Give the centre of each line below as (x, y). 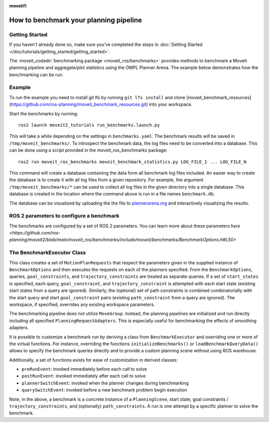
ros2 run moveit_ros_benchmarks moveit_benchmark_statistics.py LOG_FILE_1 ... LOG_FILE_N (132, 162)
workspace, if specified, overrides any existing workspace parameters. (82, 304)
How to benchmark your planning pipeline (75, 20)
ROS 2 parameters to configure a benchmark (64, 216)
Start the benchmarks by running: (44, 113)
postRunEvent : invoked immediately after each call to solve (84, 376)
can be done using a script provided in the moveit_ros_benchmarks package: (88, 150)
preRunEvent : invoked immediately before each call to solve (84, 369)
